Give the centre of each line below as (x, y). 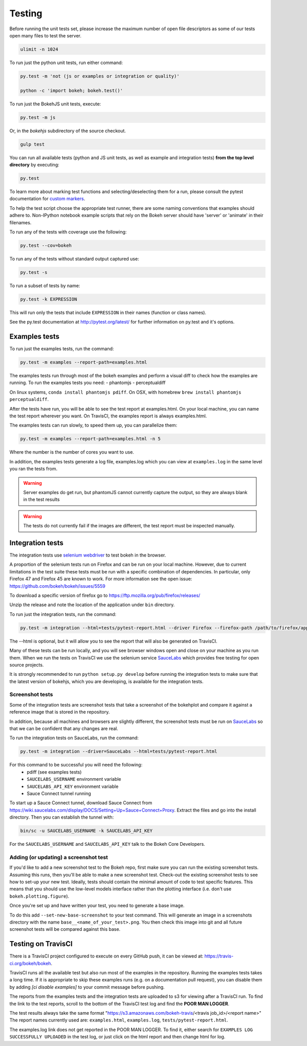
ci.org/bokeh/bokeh (30, 963)
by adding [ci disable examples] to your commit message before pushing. (87, 987)
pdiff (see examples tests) (54, 772)
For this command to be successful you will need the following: (76, 765)
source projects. (27, 665)
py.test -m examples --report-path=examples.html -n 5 (90, 439)
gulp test (32, 144)
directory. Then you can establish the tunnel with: (62, 817)
